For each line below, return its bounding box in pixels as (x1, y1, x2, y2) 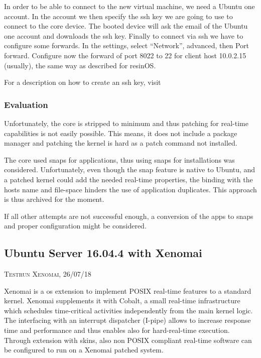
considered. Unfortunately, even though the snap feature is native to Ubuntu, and (4, 164, 255, 175)
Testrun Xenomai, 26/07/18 (4, 269, 91, 279)
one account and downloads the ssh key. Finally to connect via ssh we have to (4, 30, 243, 41)
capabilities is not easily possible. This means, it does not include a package (4, 128, 237, 138)
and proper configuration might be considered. (4, 220, 147, 231)
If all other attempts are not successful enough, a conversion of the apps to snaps (4, 210, 253, 221)
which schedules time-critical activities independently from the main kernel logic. (4, 305, 253, 315)
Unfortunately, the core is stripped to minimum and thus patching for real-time (4, 117, 248, 128)
